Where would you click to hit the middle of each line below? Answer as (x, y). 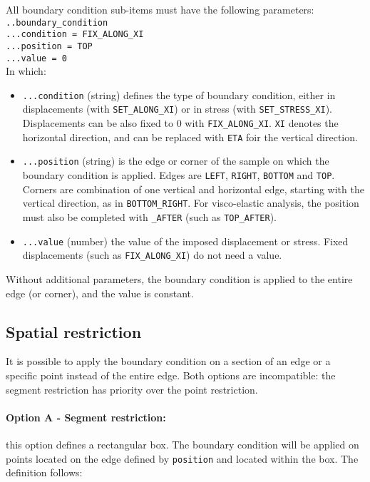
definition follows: (44, 472)
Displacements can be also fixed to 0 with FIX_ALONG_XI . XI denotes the (180, 123)
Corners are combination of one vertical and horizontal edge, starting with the (193, 189)
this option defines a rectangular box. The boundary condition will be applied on (183, 444)
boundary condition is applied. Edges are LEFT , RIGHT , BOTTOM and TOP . (179, 175)
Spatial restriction (74, 331)
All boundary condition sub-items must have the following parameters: (160, 9)
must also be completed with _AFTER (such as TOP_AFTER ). (149, 217)
